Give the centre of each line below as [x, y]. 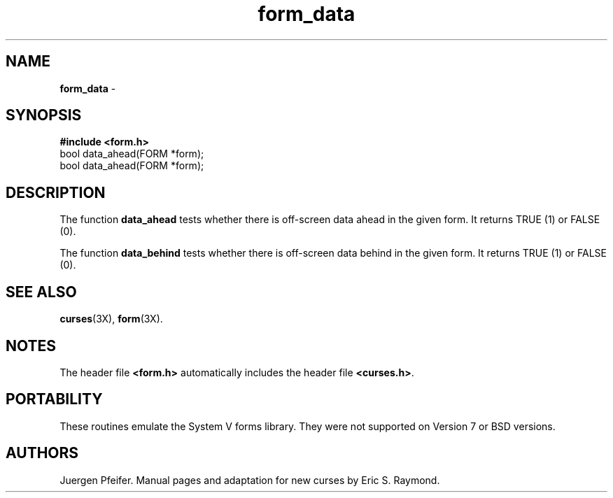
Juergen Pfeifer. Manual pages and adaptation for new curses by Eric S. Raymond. [250, 480]
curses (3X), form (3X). [111, 319]
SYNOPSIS [44, 115]
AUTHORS [42, 453]
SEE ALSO [41, 292]
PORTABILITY [54, 399]
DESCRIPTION [56, 192]
